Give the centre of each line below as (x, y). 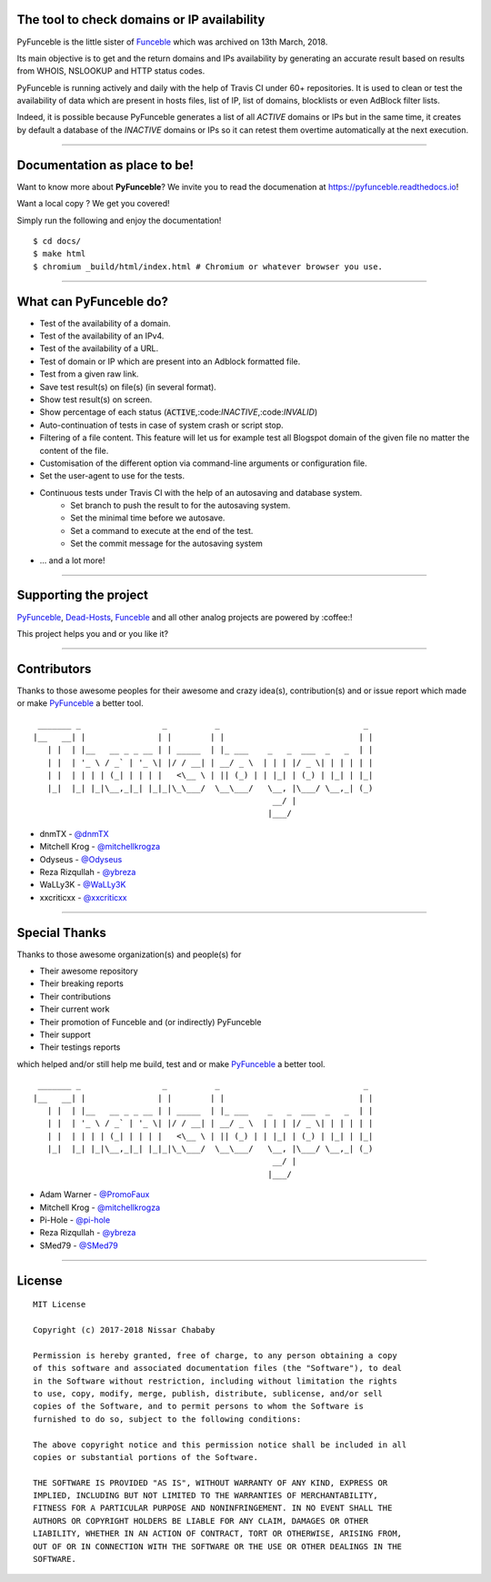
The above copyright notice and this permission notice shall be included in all (220, 1445)
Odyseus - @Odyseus (81, 859)
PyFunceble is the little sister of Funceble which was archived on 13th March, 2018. (172, 42)
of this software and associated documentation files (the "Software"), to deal (218, 1368)
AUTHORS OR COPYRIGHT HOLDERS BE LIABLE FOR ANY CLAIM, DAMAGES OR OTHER (201, 1521)
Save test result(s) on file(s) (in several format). (128, 387)
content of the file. (74, 450)
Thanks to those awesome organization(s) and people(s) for (129, 954)
